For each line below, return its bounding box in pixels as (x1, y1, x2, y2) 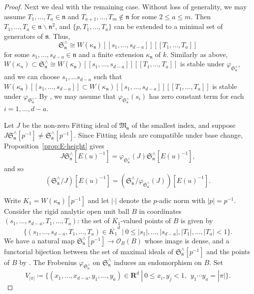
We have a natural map (4, 235, 75, 245)
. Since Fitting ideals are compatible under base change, (74, 129, 243, 140)
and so (4, 163, 24, 174)
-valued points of (121, 215, 171, 226)
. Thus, (49, 30, 70, 41)
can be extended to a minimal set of (114, 21, 223, 31)
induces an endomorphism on (114, 257, 202, 267)
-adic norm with (157, 195, 205, 205)
